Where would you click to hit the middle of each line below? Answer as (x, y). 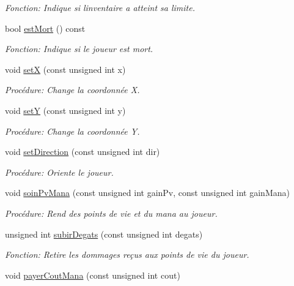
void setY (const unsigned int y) (65, 110)
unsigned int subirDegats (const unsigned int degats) (104, 234)
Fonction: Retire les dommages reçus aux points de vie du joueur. (127, 254)
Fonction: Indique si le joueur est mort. (79, 49)
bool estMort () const (45, 28)
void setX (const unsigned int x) (65, 69)
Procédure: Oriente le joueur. (59, 172)
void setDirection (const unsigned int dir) (83, 152)
